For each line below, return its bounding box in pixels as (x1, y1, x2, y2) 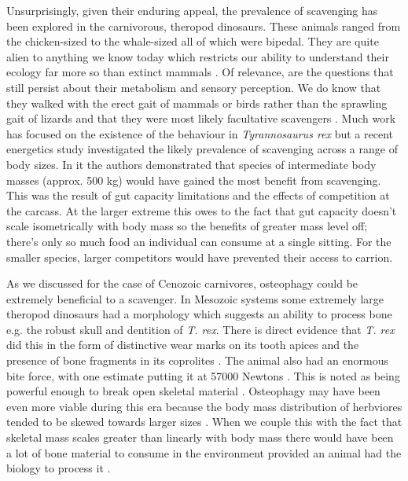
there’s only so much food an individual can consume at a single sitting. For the (6, 233, 391, 249)
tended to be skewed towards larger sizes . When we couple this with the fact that (6, 413, 402, 430)
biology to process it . (6, 460, 111, 476)
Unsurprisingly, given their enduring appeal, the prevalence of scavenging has (6, 2, 378, 18)
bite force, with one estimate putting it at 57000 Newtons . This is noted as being (6, 367, 400, 384)
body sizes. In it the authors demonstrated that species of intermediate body (6, 156, 377, 172)
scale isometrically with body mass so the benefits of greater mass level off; (6, 218, 368, 234)
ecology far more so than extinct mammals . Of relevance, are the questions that (6, 64, 394, 80)
